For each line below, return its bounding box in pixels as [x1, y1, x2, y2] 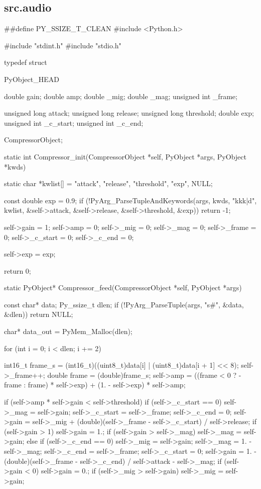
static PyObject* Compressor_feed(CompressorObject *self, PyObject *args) [4, 282, 242, 293]
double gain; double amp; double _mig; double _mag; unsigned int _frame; [4, 91, 237, 101]
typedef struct [4, 57, 47, 67]
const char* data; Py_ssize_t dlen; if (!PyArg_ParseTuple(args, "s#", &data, [4, 299, 244, 309]
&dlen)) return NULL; [4, 309, 73, 319]
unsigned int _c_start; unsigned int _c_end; [4, 117, 144, 128]
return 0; [4, 265, 31, 276]
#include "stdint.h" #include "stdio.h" [4, 40, 121, 50]
